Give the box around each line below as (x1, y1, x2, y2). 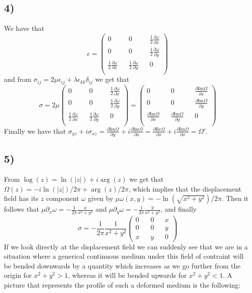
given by (87, 193, 113, 203)
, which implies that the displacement (128, 183, 242, 194)
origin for (4, 270, 32, 280)
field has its (4, 193, 39, 203)
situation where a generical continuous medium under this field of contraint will (4, 251, 244, 261)
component (46, 193, 79, 203)
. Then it (222, 193, 249, 203)
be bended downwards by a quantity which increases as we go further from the (4, 260, 241, 270)
